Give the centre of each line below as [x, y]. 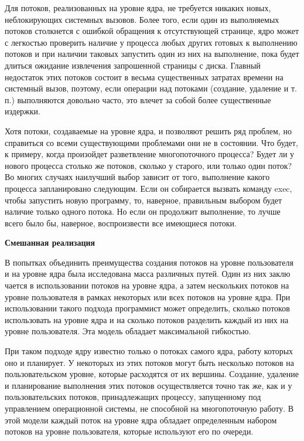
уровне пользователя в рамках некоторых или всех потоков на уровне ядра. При [148, 296]
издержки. [23, 111]
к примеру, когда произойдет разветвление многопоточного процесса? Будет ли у [150, 154]
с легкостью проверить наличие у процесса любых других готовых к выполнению [151, 42]
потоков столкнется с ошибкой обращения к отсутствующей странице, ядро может [152, 31]
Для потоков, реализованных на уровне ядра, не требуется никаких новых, [138, 8]
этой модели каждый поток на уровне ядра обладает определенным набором [141, 420]
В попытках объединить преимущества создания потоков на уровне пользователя [149, 262]
